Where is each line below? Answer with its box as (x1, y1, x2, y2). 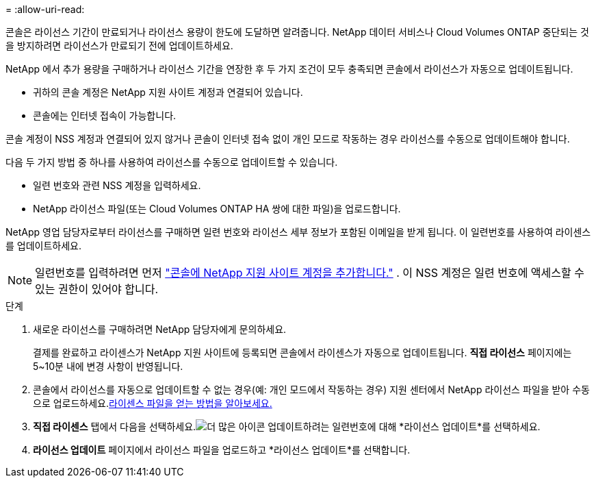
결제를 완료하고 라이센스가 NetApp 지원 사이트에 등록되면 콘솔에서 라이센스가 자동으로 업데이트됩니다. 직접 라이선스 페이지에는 (33, 347, 572, 358)
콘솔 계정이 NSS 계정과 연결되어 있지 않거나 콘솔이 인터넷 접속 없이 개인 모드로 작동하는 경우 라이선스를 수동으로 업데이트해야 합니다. (5, 133, 570, 145)
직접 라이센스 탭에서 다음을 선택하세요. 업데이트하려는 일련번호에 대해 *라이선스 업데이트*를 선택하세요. (33, 421, 541, 432)
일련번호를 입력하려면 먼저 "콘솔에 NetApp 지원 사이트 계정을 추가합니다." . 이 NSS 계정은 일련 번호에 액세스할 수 (35, 266, 584, 280)
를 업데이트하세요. (5, 240, 82, 251)
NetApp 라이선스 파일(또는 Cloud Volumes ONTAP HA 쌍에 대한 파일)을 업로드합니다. (33, 203, 401, 214)
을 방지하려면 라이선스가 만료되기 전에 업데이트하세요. (5, 40, 233, 51)
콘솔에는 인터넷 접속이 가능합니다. (33, 110, 177, 121)
